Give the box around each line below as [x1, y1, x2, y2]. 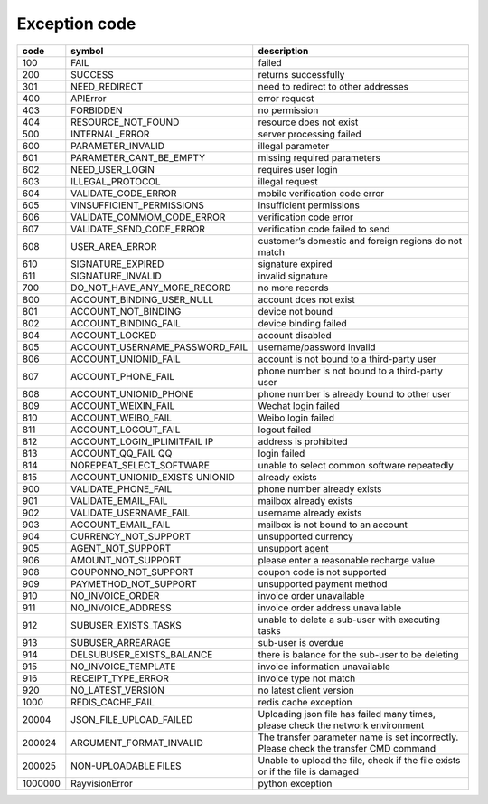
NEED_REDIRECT [70, 80, 144, 92]
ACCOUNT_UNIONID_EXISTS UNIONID [70, 470, 235, 483]
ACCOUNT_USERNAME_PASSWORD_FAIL [70, 340, 249, 353]
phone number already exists [258, 482, 382, 495]
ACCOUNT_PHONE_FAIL [70, 370, 175, 383]
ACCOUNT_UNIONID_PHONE [70, 387, 194, 400]
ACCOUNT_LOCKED [70, 328, 157, 341]
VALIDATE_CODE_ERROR [70, 186, 177, 199]
